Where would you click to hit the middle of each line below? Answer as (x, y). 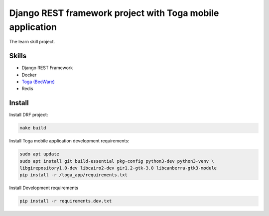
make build (33, 128)
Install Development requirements (44, 188)
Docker (29, 75)
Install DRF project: (29, 115)
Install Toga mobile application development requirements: (69, 141)
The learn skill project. (32, 42)
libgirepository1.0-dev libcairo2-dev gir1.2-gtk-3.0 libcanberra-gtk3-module (118, 168)
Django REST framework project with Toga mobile (114, 13)
